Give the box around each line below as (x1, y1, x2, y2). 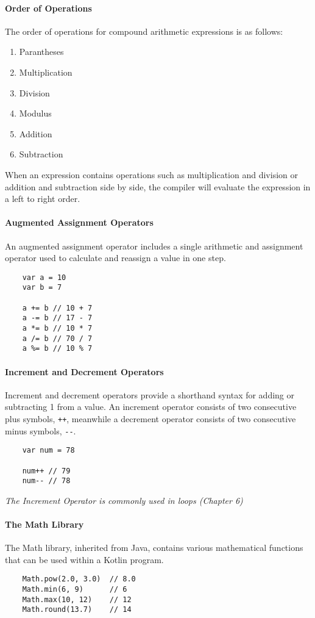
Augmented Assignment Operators (5, 216, 154, 229)
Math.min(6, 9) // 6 (22, 585, 127, 594)
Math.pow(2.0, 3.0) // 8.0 (22, 575, 136, 584)
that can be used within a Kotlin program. (5, 553, 164, 566)
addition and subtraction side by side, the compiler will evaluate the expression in (5, 180, 311, 193)
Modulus (19, 107, 52, 120)
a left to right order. (5, 192, 80, 205)
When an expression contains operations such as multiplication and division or (5, 168, 298, 181)
